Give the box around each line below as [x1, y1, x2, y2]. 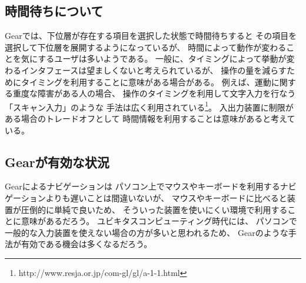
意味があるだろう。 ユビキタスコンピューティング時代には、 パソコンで [21, 215, 297, 227]
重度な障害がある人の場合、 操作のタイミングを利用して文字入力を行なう [12, 87, 296, 99]
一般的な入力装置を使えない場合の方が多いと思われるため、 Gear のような [5, 226, 288, 238]
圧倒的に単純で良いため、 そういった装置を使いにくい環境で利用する [21, 203, 288, 215]
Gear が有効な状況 [5, 152, 109, 171]
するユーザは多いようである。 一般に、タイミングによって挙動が [38, 52, 287, 65]
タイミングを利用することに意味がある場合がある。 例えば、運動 [21, 75, 271, 88]
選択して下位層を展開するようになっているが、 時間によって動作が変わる [5, 41, 287, 53]
